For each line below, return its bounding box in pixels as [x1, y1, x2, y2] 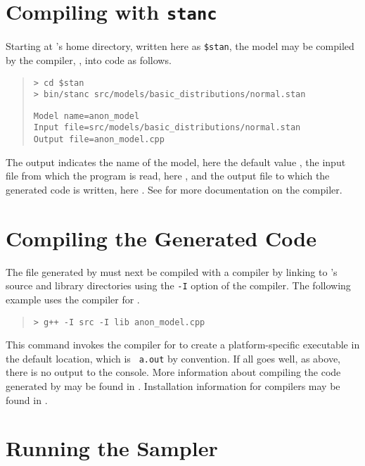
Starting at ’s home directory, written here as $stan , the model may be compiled [6, 39, 354, 53]
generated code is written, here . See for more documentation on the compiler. [6, 182, 342, 196]
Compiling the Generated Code [6, 223, 316, 252]
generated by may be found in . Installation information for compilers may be [6, 379, 340, 393]
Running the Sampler [6, 434, 218, 462]
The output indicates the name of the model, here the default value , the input [6, 154, 346, 169]
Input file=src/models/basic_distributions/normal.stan [33, 122, 301, 133]
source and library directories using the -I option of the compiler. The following [6, 278, 351, 293]
